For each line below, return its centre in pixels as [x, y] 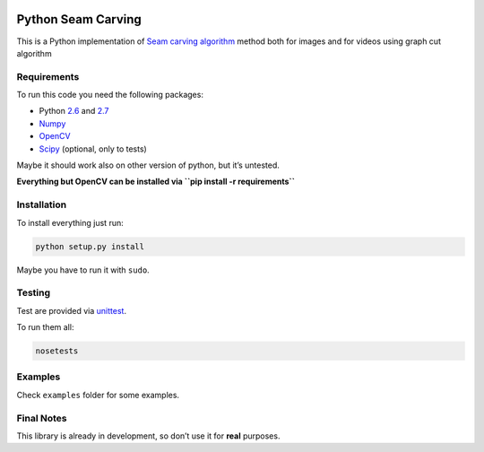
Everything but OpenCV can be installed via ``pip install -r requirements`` [156, 182]
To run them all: [45, 327]
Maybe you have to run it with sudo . [83, 270]
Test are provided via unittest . [72, 310]
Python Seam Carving [79, 19]
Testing [34, 293]
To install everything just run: [70, 222]
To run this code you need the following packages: [110, 95]
